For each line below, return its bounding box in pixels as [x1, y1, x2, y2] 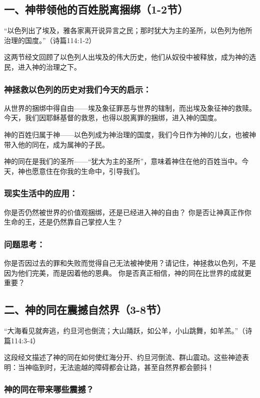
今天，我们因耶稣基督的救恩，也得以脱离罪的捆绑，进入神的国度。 [4, 112, 221, 123]
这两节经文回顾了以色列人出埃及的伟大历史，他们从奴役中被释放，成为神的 [4, 52, 249, 62]
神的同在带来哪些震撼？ [4, 383, 94, 395]
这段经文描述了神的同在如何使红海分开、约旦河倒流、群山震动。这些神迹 [4, 352, 242, 362]
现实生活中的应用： [4, 187, 78, 200]
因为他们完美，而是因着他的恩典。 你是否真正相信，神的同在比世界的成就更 [4, 267, 251, 278]
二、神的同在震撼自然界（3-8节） [4, 302, 167, 317]
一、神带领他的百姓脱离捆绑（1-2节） [4, 2, 188, 17]
